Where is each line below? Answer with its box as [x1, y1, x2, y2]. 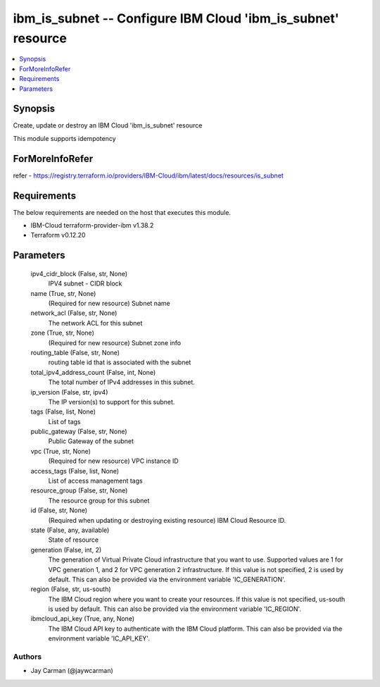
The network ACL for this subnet [48, 318, 143, 327]
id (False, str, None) [30, 506, 88, 514]
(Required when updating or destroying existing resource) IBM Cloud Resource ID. [48, 516, 286, 524]
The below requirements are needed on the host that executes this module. [13, 208, 232, 216]
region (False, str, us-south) [30, 585, 112, 593]
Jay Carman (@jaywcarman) [30, 667, 114, 675]
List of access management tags [48, 476, 144, 485]
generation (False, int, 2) [30, 545, 102, 554]
